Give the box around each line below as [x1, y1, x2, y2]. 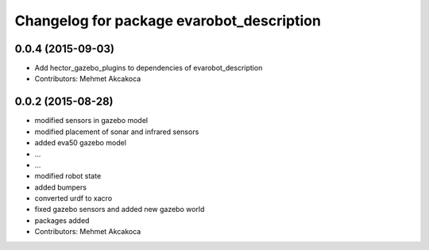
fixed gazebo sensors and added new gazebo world [34, 205, 205, 214]
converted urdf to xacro [34, 194, 113, 203]
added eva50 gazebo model [34, 138, 127, 148]
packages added [34, 215, 90, 225]
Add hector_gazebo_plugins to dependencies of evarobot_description [34, 63, 263, 73]
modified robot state [34, 171, 102, 181]
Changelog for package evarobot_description [14, 12, 322, 29]
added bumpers [34, 183, 87, 192]
